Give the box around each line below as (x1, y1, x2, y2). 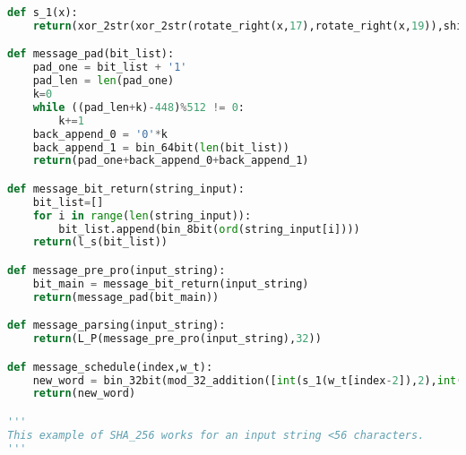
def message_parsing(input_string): (7, 319, 226, 332)
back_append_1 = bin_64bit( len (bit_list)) (32, 141, 290, 154)
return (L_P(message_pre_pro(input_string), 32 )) (32, 332, 322, 346)
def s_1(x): (7, 6, 78, 19)
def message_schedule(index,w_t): (7, 360, 213, 373)
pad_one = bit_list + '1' (32, 61, 187, 74)
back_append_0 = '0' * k (32, 127, 168, 141)
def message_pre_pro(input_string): (7, 263, 226, 277)
